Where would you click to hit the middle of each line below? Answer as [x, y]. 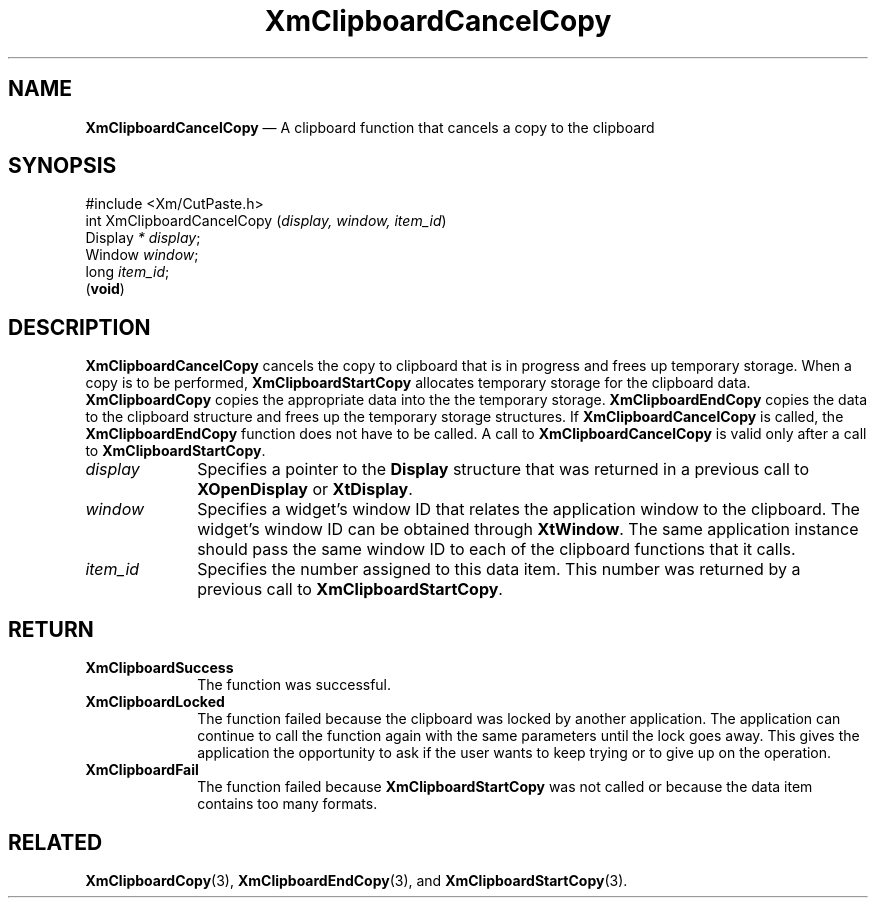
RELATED [55, 842]
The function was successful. [294, 685]
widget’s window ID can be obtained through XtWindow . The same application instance [528, 529]
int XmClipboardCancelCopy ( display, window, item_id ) [266, 221]
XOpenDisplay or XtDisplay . [305, 489]
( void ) [105, 289]
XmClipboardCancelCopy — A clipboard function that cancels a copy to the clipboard [370, 127]
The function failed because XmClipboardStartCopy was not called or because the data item [505, 787]
